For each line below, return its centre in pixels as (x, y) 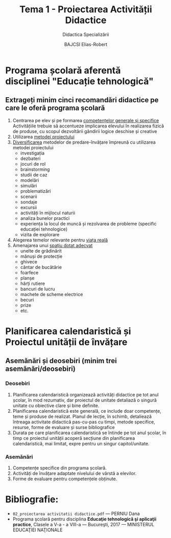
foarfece (29, 273)
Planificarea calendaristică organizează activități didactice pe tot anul (86, 394)
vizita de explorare (40, 234)
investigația (32, 153)
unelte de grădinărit (41, 251)
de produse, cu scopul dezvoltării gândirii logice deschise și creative (85, 131)
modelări (30, 180)
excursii (29, 207)
